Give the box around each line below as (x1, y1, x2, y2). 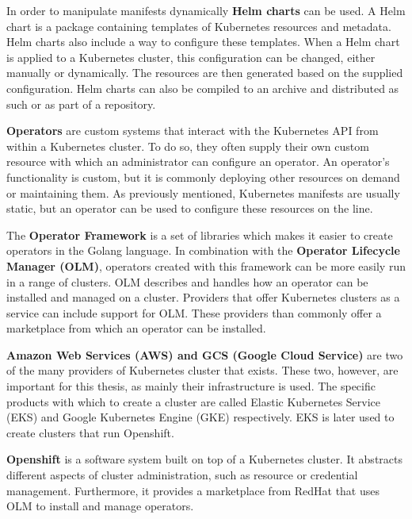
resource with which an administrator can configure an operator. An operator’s (6, 153, 390, 170)
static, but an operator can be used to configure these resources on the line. (6, 200, 373, 217)
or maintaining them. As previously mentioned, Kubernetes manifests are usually (6, 184, 400, 201)
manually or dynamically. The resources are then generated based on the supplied (6, 64, 403, 81)
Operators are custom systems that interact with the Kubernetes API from (6, 122, 379, 139)
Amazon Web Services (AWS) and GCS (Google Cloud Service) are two (6, 346, 403, 363)
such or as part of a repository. (6, 95, 156, 112)
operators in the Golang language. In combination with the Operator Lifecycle (6, 242, 400, 259)
